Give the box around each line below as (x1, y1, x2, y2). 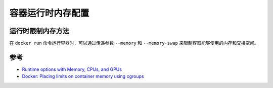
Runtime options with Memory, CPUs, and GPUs (22, 66, 122, 72)
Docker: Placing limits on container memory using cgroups (22, 73, 144, 79)
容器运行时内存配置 (9, 8, 89, 19)
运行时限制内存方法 (9, 27, 69, 35)
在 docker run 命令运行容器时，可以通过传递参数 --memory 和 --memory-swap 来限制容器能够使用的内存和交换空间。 (9, 40, 259, 46)
